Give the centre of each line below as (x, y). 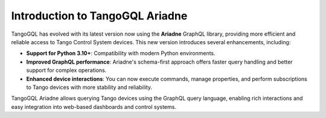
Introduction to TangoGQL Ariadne (99, 16)
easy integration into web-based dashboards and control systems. (94, 107)
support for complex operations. (66, 70)
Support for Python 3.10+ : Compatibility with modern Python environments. (121, 53)
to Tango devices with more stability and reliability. (89, 87)
